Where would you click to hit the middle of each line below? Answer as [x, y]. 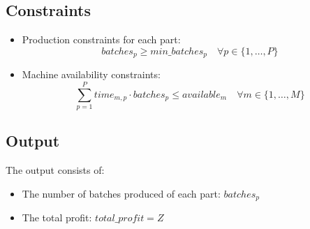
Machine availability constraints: [91, 74]
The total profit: [57, 217]
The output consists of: [55, 170]
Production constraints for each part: [101, 39]
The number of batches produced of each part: [121, 193]
